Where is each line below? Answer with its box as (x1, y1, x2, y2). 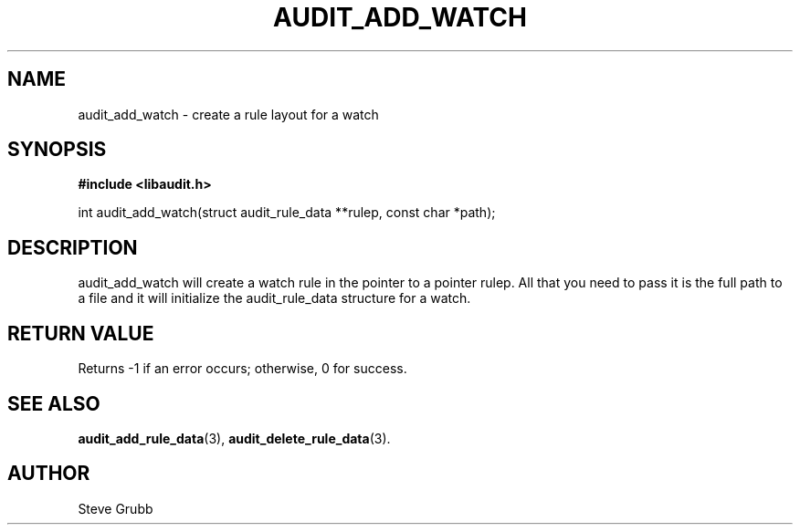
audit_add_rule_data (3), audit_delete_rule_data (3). (78, 430, 391, 446)
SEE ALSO (7, 391, 100, 415)
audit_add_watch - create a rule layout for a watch (78, 106, 379, 122)
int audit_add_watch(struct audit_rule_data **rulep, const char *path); (78, 204, 496, 221)
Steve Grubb (78, 500, 153, 516)
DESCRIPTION (7, 235, 138, 259)
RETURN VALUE (7, 321, 154, 345)
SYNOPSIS (7, 138, 107, 162)
